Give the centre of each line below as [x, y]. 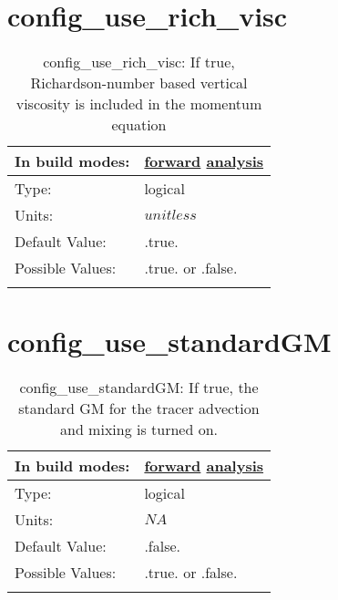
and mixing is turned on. [139, 429]
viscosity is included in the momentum [139, 104]
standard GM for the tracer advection [139, 409]
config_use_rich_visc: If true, [139, 62]
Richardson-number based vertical [139, 83]
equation [139, 125]
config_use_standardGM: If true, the [139, 388]
